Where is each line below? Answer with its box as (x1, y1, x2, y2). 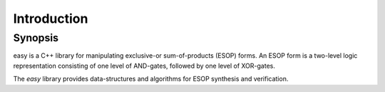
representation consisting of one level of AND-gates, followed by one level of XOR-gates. (13, 61, 276, 70)
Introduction (13, 11, 88, 26)
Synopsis (13, 31, 59, 44)
